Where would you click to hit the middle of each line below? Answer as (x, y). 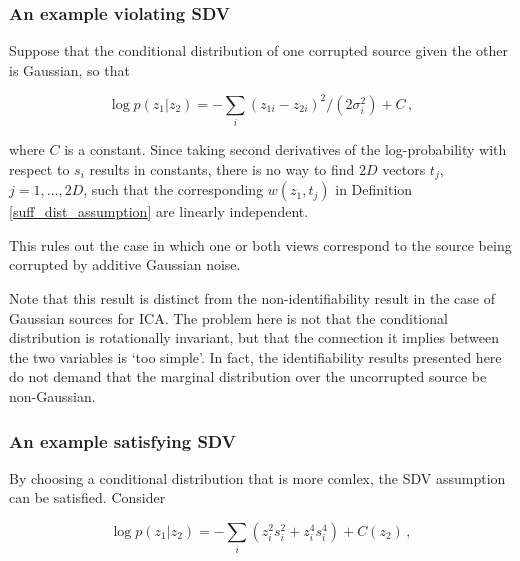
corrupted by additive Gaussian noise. (125, 264)
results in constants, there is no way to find (222, 168)
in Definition (374, 189)
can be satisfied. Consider (87, 497)
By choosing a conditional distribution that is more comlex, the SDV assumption (257, 477)
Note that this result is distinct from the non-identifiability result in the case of (252, 298)
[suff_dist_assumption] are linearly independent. (159, 211)
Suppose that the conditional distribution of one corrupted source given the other (259, 50)
